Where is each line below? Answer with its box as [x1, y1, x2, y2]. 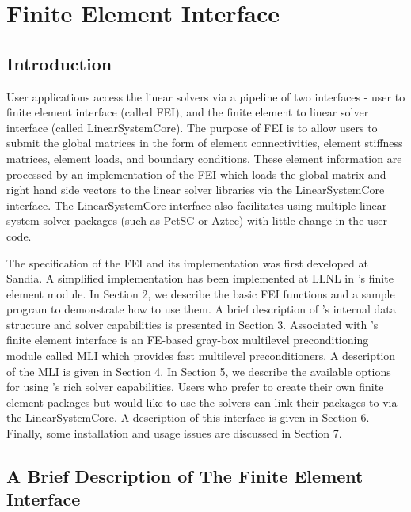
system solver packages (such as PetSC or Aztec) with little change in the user [6, 212, 388, 229]
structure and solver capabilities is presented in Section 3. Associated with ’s [6, 316, 379, 332]
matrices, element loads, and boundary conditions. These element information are [6, 150, 402, 166]
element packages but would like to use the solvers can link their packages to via [6, 393, 398, 410]
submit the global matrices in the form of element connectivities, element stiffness [6, 135, 403, 151]
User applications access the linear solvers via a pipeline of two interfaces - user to [6, 88, 405, 104]
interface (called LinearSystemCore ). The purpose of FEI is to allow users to [6, 119, 378, 135]
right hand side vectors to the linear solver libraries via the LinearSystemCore [6, 181, 385, 198]
